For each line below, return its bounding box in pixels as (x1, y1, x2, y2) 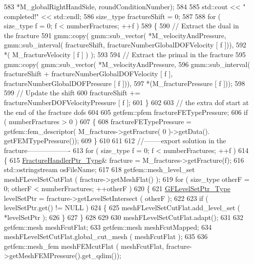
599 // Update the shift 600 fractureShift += (4, 88, 141, 98)
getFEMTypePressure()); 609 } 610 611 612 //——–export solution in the (4, 135, 226, 146)
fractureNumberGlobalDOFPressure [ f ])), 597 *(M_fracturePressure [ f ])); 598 (4, 78, 245, 88)
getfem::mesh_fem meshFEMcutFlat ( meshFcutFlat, (4, 241, 164, 251)
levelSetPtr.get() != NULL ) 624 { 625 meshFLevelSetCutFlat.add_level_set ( (4, 202, 240, 213)
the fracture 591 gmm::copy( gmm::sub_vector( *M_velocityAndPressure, (4, 30, 226, 40)
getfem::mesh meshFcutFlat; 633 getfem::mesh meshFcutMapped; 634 (4, 221, 212, 232)
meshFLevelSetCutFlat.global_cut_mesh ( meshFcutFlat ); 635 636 (4, 231, 208, 242)
